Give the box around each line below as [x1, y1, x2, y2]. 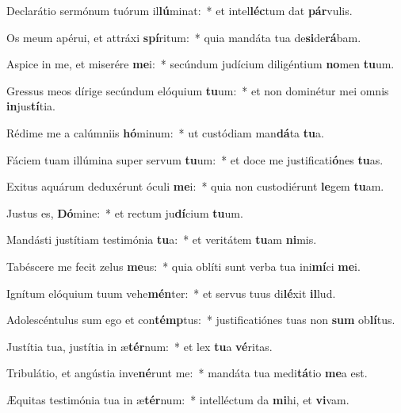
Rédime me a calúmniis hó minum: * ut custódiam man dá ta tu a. [6, 124, 324, 141]
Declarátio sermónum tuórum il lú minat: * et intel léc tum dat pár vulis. [6, 2, 353, 18]
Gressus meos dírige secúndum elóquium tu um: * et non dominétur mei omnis [6, 82, 389, 98]
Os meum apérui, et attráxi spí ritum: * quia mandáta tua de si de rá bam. [6, 29, 361, 45]
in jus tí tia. [6, 98, 55, 114]
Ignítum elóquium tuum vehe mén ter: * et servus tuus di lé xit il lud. [6, 284, 336, 301]
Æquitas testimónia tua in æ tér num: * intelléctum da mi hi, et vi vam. [6, 391, 349, 407]
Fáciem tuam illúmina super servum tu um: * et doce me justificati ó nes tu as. [6, 151, 384, 168]
